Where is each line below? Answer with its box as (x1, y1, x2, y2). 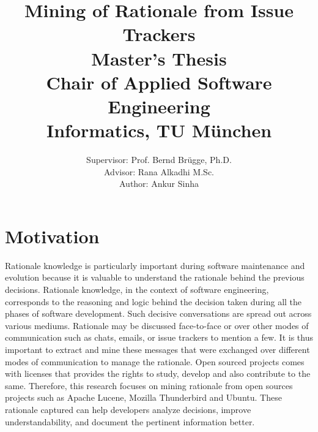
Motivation (5, 223, 100, 248)
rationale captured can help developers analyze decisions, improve (5, 403, 251, 415)
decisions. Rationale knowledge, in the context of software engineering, (5, 282, 269, 295)
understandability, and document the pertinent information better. (5, 415, 255, 428)
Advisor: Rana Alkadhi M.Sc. (103, 165, 214, 178)
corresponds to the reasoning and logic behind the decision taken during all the (5, 295, 302, 308)
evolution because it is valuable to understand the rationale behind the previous (5, 271, 305, 284)
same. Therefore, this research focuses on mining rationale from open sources (5, 379, 293, 392)
